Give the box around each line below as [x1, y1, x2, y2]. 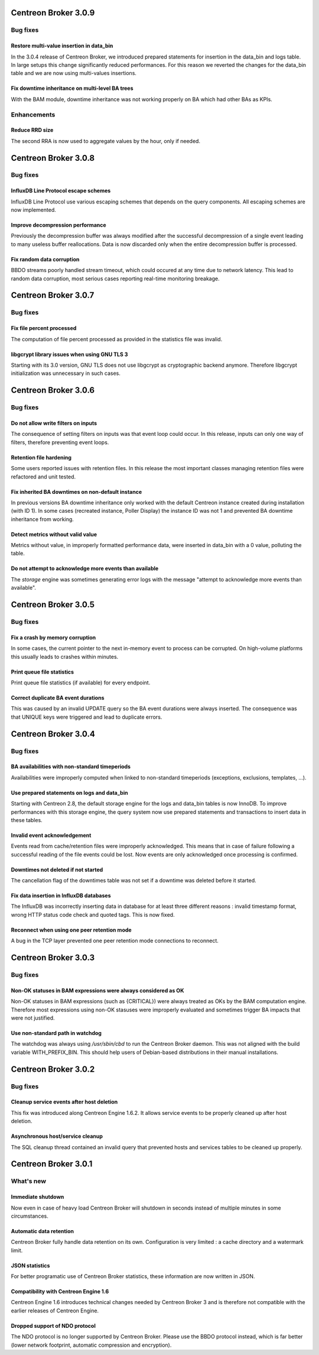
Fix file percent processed [11, 325, 77, 332]
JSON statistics [11, 1262, 50, 1269]
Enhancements [11, 110, 56, 118]
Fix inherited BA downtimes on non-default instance [11, 488, 142, 495]
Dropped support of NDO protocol [11, 1322, 96, 1329]
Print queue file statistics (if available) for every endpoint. [11, 679, 151, 686]
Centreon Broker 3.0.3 [11, 953, 95, 963]
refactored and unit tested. [11, 473, 76, 480]
